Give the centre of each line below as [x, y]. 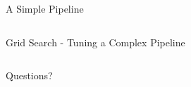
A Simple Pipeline [45, 8]
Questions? [29, 75]
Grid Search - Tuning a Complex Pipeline [95, 42]
